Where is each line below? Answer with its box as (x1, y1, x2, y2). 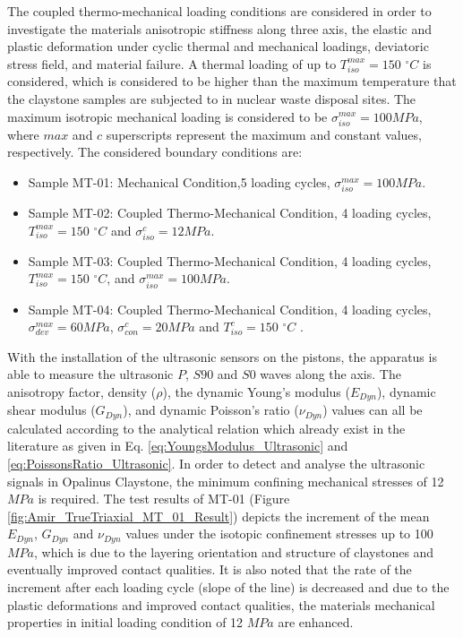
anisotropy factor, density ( (7, 382, 157, 400)
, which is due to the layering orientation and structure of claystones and (34, 542, 434, 561)
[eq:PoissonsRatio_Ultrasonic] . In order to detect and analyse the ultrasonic (7, 454, 425, 473)
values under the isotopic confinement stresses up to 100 (125, 524, 433, 543)
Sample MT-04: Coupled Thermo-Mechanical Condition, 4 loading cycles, (28, 299, 432, 318)
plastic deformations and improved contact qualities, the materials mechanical (7, 595, 435, 614)
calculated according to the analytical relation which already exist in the (7, 418, 406, 437)
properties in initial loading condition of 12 (7, 613, 244, 632)
